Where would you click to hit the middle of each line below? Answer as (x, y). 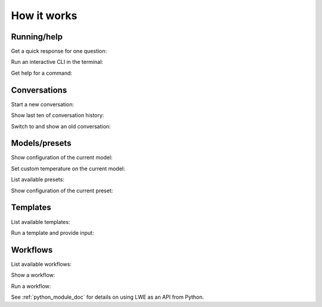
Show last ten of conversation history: (58, 115)
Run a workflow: (31, 286)
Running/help (37, 37)
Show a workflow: (33, 275)
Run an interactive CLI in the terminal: (57, 62)
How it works (44, 16)
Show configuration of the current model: (62, 158)
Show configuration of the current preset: (62, 191)
